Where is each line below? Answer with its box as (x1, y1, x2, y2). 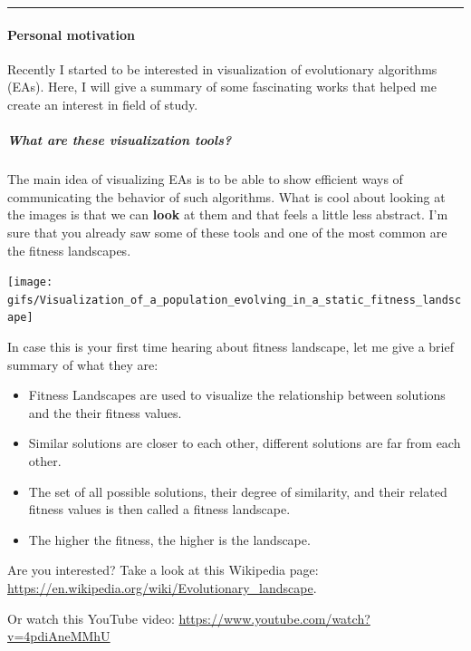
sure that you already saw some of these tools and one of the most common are (7, 222, 447, 241)
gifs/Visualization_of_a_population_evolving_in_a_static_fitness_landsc (7, 293, 462, 306)
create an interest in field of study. (7, 94, 198, 113)
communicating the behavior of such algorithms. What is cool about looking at (7, 187, 446, 206)
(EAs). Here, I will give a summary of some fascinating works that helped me (7, 77, 437, 96)
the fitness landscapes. (7, 240, 131, 259)
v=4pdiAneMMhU (7, 627, 111, 646)
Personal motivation (7, 24, 135, 44)
